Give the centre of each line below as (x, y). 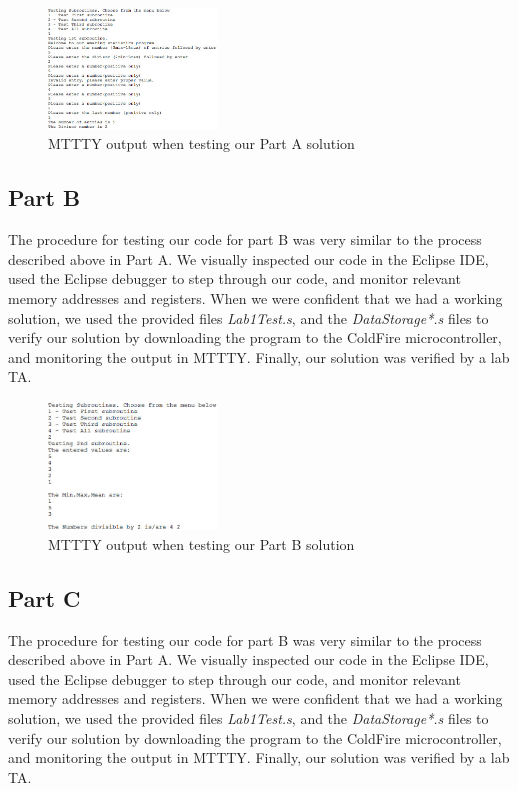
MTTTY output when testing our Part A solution (201, 143)
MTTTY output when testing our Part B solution (201, 543)
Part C (44, 597)
